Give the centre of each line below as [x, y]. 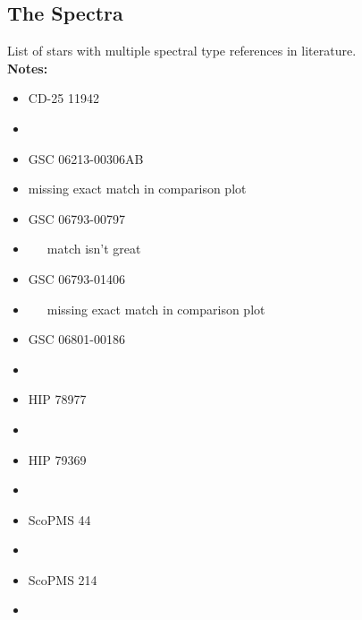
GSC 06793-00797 [77, 218]
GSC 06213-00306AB [86, 158]
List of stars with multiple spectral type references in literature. [182, 51]
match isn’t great [94, 249]
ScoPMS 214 [63, 579]
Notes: [28, 68]
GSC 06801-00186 [77, 339]
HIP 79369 [57, 459]
